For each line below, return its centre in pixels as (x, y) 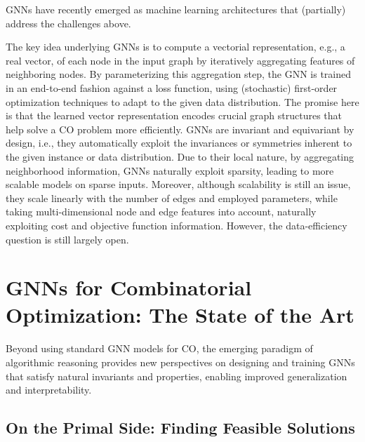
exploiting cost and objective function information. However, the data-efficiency (177, 225)
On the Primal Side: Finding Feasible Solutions (180, 428)
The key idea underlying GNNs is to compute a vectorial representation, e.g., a (175, 47)
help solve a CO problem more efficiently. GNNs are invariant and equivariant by (180, 129)
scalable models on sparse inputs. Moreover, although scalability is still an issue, (178, 184)
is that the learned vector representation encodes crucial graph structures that (174, 115)
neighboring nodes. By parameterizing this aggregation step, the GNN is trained (178, 74)
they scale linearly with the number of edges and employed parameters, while (172, 197)
